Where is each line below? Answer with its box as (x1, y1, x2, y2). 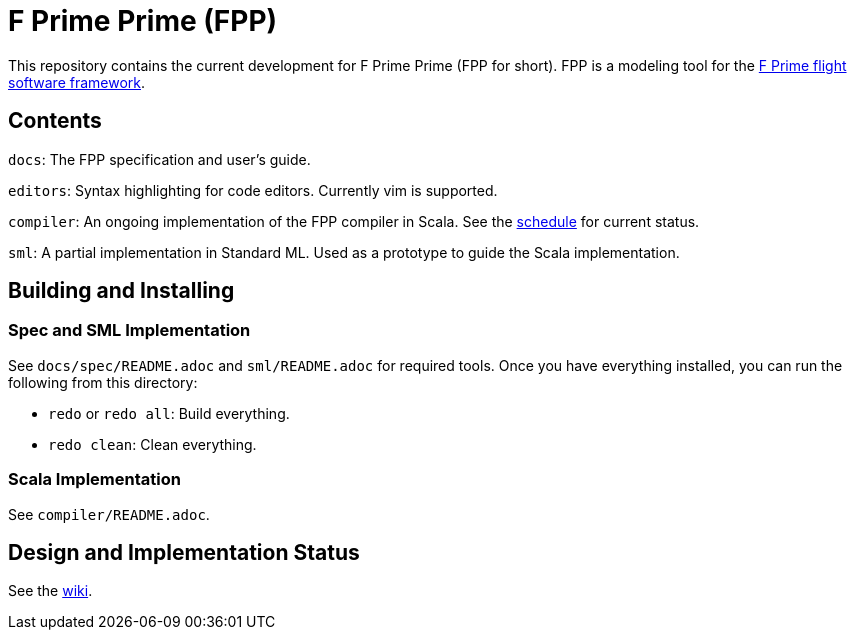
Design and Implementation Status (8, 539, 360, 565)
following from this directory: (8, 373, 198, 391)
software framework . (8, 73, 146, 91)
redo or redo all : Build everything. (48, 404, 290, 422)
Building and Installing (8, 278, 235, 304)
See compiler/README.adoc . (8, 505, 210, 523)
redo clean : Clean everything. (48, 435, 257, 453)
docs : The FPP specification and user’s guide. (8, 150, 311, 168)
